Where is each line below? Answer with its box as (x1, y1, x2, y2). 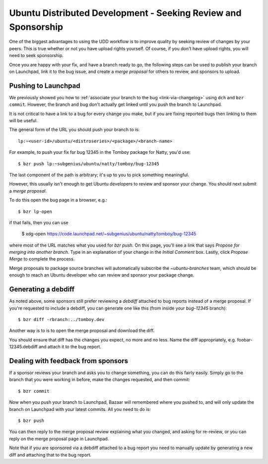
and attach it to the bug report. (38, 344, 102, 350)
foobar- (237, 336, 253, 342)
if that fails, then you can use (9, 219, 69, 225)
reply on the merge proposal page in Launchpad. (9, 436, 109, 442)
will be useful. (9, 117, 38, 124)
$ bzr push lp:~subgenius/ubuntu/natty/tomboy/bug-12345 (18, 161, 160, 166)
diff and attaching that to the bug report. (9, 452, 92, 458)
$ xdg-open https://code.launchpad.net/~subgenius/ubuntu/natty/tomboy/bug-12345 (21, 231, 197, 237)
